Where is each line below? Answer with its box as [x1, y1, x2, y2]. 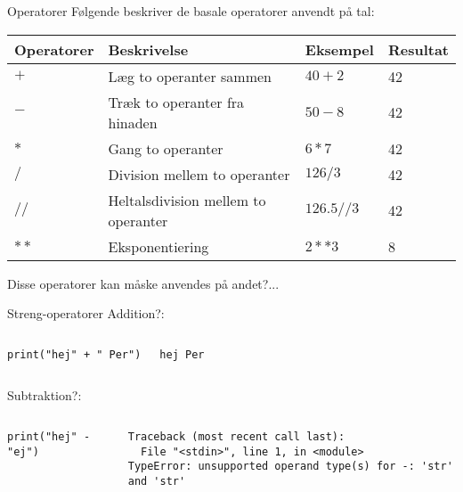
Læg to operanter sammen [108, 65, 272, 86]
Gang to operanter [108, 137, 223, 159]
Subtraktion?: [7, 386, 82, 405]
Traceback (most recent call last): [127, 430, 345, 444]
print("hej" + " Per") [7, 348, 142, 361]
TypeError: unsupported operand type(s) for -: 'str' [127, 460, 453, 473]
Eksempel [305, 38, 374, 60]
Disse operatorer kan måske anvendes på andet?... [7, 274, 280, 292]
